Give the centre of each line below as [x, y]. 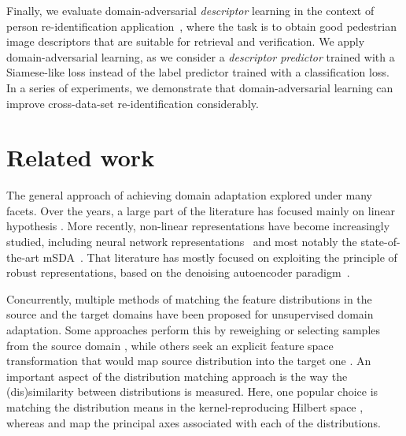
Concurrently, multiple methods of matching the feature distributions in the [189, 298]
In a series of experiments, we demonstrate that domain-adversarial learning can [200, 87]
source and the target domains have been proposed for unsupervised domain [190, 314]
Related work [81, 157]
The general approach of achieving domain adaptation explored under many [189, 195]
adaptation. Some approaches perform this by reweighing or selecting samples [194, 330]
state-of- [380, 242]
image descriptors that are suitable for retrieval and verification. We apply [186, 41]
